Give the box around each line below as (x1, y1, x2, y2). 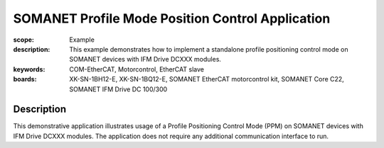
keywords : (13, 64, 46, 74)
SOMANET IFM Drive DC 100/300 (69, 85, 168, 93)
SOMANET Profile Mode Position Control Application (13, 11, 331, 26)
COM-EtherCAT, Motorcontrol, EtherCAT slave (69, 64, 204, 74)
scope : (13, 35, 35, 44)
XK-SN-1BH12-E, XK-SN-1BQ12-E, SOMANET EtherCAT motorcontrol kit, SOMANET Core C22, (69, 75, 344, 84)
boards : (13, 75, 37, 84)
